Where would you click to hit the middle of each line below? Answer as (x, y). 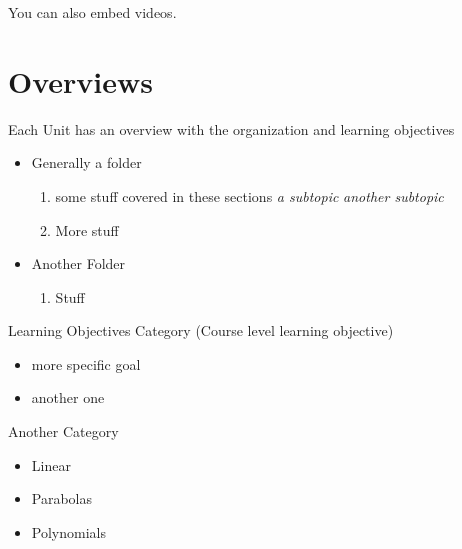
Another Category (63, 431)
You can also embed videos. (92, 12)
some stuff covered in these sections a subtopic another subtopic (249, 195)
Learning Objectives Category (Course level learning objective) (201, 330)
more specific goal (86, 363)
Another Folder (78, 263)
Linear (51, 464)
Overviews (80, 80)
